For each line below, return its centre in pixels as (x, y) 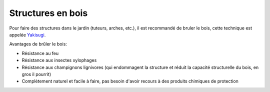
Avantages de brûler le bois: (38, 44)
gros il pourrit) (36, 74)
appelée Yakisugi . (27, 34)
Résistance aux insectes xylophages (59, 60)
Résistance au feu (40, 53)
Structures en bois (48, 13)
